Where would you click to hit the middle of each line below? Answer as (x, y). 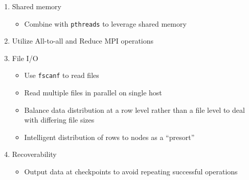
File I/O (25, 58)
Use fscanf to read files (62, 75)
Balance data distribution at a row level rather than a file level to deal (134, 109)
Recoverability (34, 154)
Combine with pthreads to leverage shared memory (105, 23)
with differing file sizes (59, 120)
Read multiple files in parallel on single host (93, 93)
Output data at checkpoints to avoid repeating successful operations (131, 172)
